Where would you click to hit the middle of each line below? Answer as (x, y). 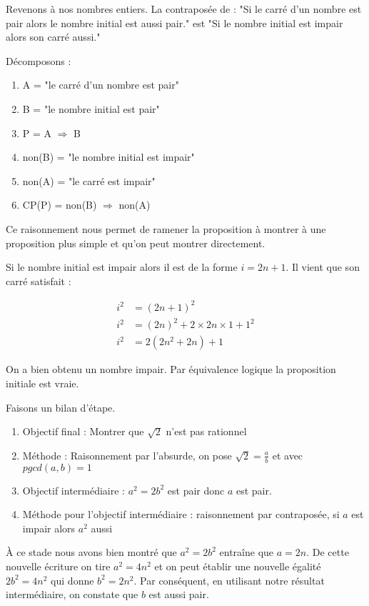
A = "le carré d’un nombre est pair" (101, 85)
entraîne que (247, 552)
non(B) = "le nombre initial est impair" (108, 157)
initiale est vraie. (42, 383)
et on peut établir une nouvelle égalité (238, 566)
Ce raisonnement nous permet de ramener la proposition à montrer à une (166, 228)
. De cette (328, 552)
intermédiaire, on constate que (72, 594)
